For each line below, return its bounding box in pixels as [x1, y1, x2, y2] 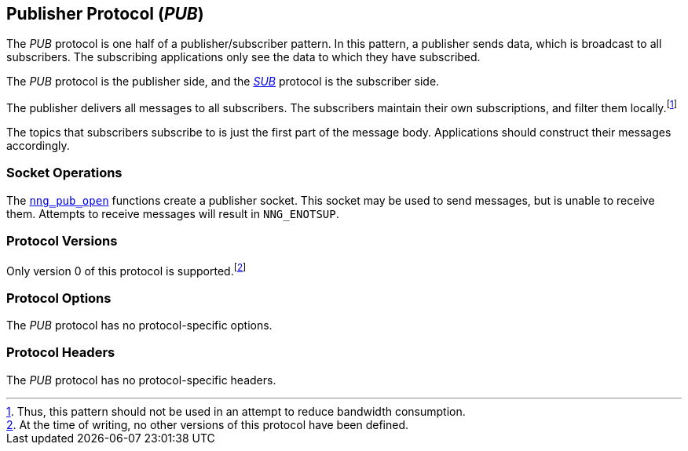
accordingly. [6, 139, 70, 153]
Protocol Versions [6, 233, 118, 249]
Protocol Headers [6, 344, 115, 361]
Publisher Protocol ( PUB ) [6, 4, 204, 24]
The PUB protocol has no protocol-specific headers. [6, 373, 276, 387]
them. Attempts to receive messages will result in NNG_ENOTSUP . [6, 206, 339, 220]
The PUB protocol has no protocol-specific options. [6, 318, 273, 332]
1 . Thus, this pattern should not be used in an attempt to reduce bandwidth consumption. [6, 404, 466, 418]
